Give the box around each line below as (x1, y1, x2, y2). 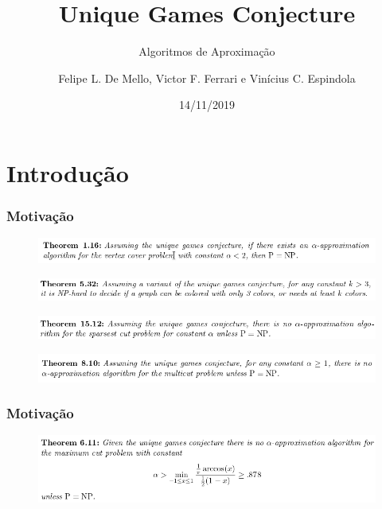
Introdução (6, 156, 129, 188)
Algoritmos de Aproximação (138, 43, 275, 60)
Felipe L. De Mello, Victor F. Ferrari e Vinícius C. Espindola (58, 69, 356, 86)
